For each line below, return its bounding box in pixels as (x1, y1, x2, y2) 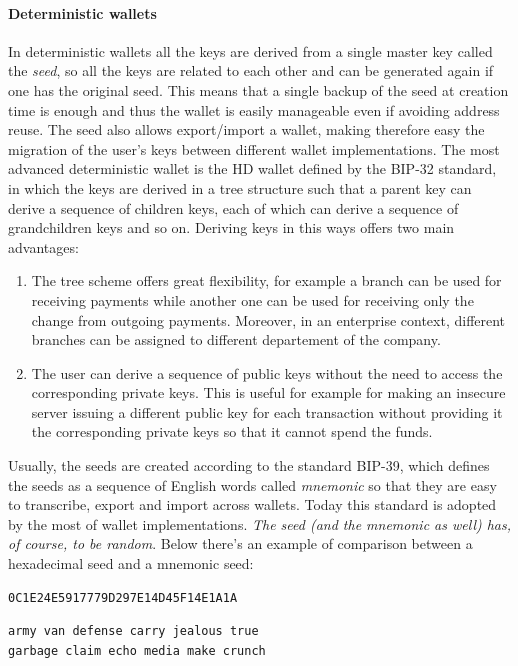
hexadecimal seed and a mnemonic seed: (8, 553, 254, 574)
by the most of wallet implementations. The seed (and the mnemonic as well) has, (8, 513, 512, 534)
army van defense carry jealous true (8, 624, 259, 639)
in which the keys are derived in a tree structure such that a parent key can (8, 177, 472, 198)
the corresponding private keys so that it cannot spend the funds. (31, 421, 433, 442)
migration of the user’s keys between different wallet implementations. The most (8, 138, 500, 159)
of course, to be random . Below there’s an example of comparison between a (8, 533, 473, 554)
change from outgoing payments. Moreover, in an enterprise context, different (31, 309, 506, 330)
